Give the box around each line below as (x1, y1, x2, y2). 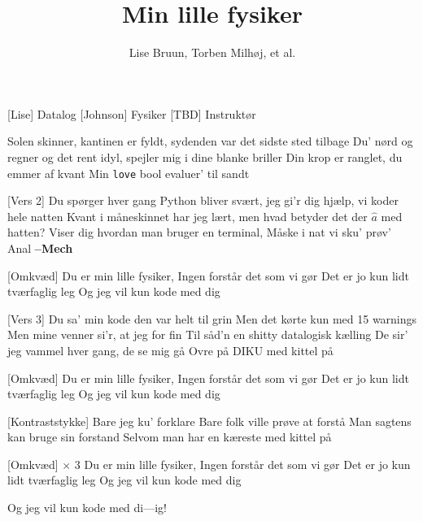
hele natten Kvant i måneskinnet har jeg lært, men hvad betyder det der (7, 207, 368, 224)
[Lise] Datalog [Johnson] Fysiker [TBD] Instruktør (7, 105, 256, 122)
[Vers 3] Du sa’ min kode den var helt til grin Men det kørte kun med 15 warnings (7, 310, 417, 327)
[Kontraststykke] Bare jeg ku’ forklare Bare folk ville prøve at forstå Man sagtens (7, 412, 412, 429)
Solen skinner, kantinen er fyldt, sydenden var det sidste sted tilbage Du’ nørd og (7, 132, 413, 150)
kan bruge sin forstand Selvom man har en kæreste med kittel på (7, 428, 332, 445)
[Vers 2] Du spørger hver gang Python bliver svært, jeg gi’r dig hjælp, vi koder (7, 192, 399, 209)
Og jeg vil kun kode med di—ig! (7, 499, 168, 516)
